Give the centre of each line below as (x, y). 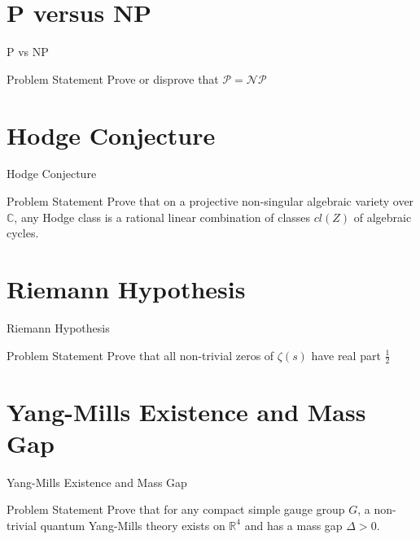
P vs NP (28, 52)
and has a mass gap (293, 525)
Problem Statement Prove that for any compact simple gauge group (176, 509)
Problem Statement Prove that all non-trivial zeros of (140, 355)
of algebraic (383, 217)
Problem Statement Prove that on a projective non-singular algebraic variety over (210, 201)
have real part (346, 355)
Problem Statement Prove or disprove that (113, 78)
